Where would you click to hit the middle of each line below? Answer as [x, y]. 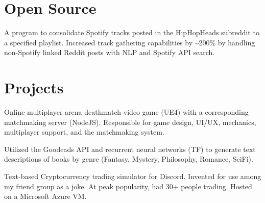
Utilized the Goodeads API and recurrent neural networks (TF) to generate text [130, 149]
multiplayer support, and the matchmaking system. [84, 132]
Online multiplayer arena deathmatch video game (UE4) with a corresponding [126, 112]
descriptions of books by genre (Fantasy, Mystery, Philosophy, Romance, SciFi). [129, 159]
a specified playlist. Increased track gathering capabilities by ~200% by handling [130, 42]
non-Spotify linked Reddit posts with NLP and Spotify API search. [110, 52]
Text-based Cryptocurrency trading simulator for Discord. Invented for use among [133, 176]
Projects [34, 87]
